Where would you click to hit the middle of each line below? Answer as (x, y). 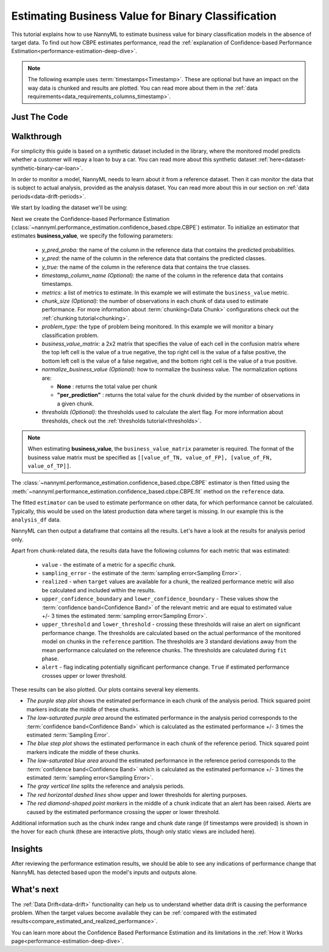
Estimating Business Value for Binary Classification (144, 16)
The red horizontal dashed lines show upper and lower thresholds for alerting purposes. (137, 794)
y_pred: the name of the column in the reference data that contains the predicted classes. (154, 258)
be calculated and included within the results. (99, 590)
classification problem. (70, 335)
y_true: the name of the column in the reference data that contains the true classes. (146, 267)
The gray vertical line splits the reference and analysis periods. (106, 786)
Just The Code (40, 117)
